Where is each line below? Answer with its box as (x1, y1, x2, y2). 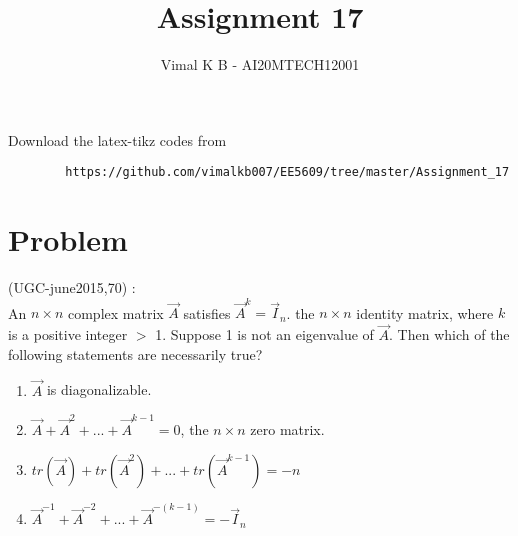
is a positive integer (8, 324, 128, 345)
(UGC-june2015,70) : (8, 277, 136, 298)
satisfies (183, 302, 231, 323)
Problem (8, 219, 128, 260)
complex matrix (67, 302, 164, 323)
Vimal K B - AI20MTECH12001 (160, 54, 360, 75)
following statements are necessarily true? (8, 343, 263, 364)
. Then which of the (389, 324, 510, 345)
